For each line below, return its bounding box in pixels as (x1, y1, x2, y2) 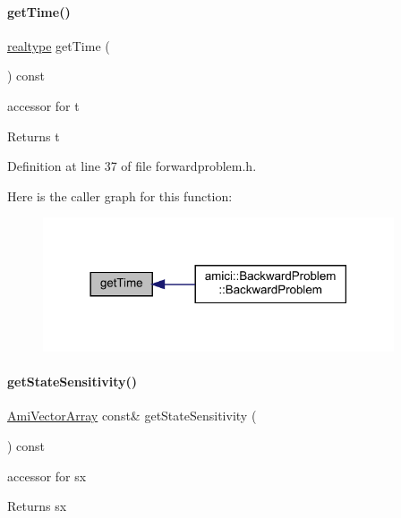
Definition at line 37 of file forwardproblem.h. (7, 157, 257, 175)
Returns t (7, 126, 60, 145)
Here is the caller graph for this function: (7, 186, 233, 205)
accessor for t (7, 96, 80, 115)
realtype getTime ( (7, 36, 110, 55)
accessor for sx (7, 466, 87, 485)
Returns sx (7, 497, 67, 515)
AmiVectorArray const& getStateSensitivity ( (7, 406, 257, 425)
